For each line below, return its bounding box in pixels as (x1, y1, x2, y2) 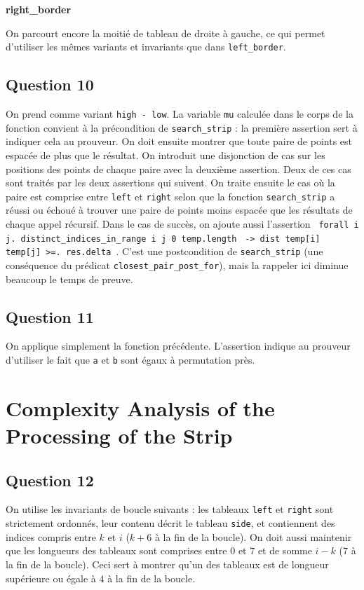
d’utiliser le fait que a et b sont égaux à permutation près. (6, 352, 255, 366)
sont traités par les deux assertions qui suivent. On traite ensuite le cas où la (6, 175, 335, 190)
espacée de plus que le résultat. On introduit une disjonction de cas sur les (6, 147, 325, 162)
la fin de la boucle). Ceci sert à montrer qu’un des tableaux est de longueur (6, 556, 329, 571)
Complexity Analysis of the (6, 393, 275, 422)
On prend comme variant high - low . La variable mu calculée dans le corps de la (6, 107, 353, 121)
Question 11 (6, 306, 94, 327)
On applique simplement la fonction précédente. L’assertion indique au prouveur (6, 338, 351, 353)
